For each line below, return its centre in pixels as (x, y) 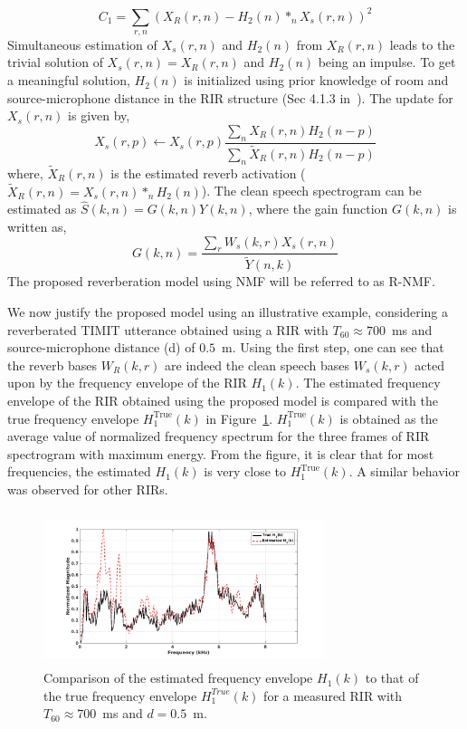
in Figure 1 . (239, 418)
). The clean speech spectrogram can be (311, 191)
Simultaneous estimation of (82, 44)
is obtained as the (389, 418)
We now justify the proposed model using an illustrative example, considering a (228, 312)
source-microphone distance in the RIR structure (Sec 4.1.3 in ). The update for (230, 97)
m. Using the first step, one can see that (333, 347)
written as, (37, 226)
